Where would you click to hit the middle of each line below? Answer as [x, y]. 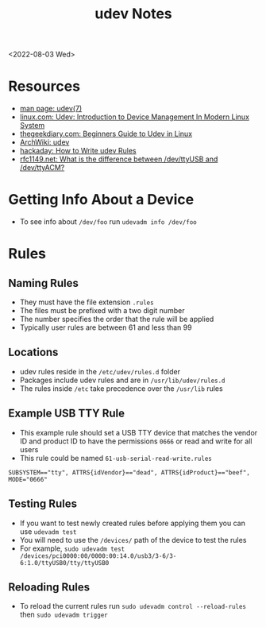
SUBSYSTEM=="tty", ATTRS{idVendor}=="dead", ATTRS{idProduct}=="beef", [129, 472]
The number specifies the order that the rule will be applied [117, 319]
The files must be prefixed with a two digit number [102, 311]
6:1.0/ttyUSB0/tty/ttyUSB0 [64, 563]
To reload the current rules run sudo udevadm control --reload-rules [133, 606]
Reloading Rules [49, 587]
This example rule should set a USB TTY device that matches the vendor [139, 432]
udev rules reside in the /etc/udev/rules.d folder [100, 371]
